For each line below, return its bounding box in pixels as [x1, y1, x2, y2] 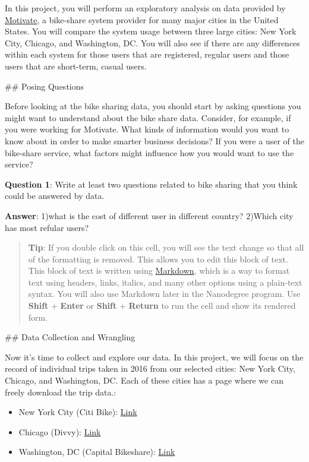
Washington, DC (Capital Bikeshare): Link [18, 445, 175, 458]
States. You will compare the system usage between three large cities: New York [5, 25, 297, 37]
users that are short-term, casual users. [5, 59, 147, 72]
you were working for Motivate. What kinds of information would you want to [5, 123, 289, 135]
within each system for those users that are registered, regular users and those [5, 48, 289, 61]
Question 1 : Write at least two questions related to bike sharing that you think [5, 178, 298, 190]
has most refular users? [5, 221, 89, 233]
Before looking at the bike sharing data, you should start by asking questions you [5, 100, 301, 112]
